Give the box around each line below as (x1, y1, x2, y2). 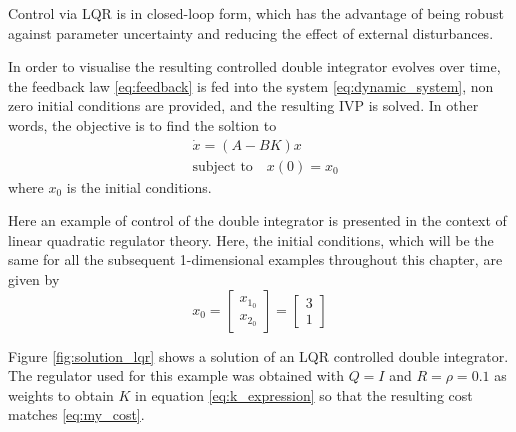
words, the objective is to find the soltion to (8, 114, 277, 135)
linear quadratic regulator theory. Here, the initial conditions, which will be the (8, 229, 494, 250)
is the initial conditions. (66, 176, 212, 197)
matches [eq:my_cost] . (8, 404, 145, 425)
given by (8, 269, 60, 289)
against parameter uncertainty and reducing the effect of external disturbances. (8, 22, 494, 43)
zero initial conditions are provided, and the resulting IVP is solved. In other (8, 95, 479, 116)
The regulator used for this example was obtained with (8, 365, 344, 386)
